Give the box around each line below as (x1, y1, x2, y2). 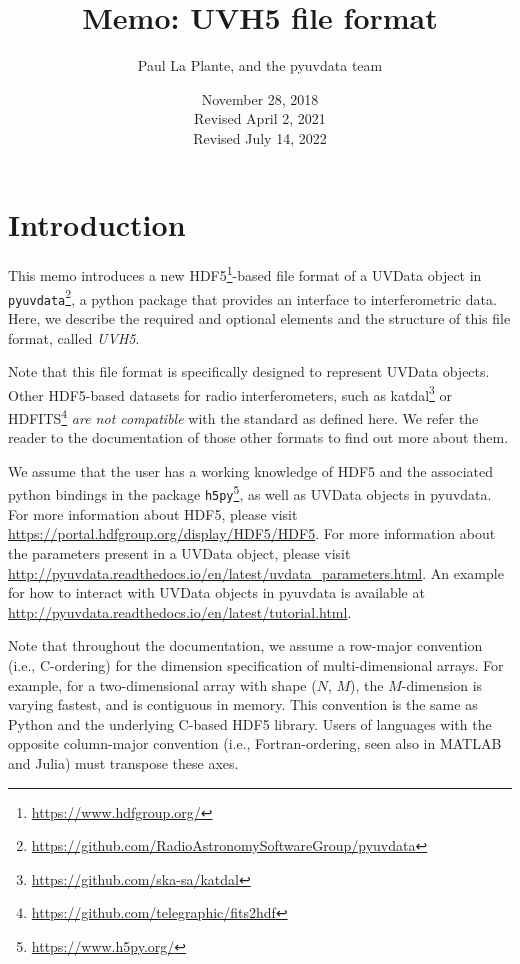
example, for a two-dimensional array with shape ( (8, 674, 317, 695)
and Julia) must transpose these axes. (8, 752, 239, 773)
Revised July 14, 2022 (193, 127, 327, 148)
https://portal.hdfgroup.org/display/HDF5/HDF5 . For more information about (8, 523, 496, 544)
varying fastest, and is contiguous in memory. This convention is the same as (8, 694, 478, 715)
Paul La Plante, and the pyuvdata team (137, 55, 383, 76)
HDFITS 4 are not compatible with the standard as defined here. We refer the (8, 405, 479, 428)
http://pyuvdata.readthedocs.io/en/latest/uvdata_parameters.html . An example (8, 562, 504, 583)
